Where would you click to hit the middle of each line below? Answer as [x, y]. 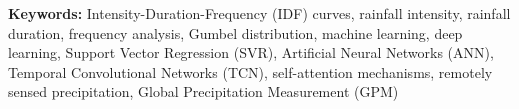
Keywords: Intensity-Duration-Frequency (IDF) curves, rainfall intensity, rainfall [259, 13]
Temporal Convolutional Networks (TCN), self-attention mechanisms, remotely [250, 71]
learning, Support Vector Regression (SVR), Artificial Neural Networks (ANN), [251, 52]
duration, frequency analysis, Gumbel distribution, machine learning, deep [235, 32]
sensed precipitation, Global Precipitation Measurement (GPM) [203, 91]
